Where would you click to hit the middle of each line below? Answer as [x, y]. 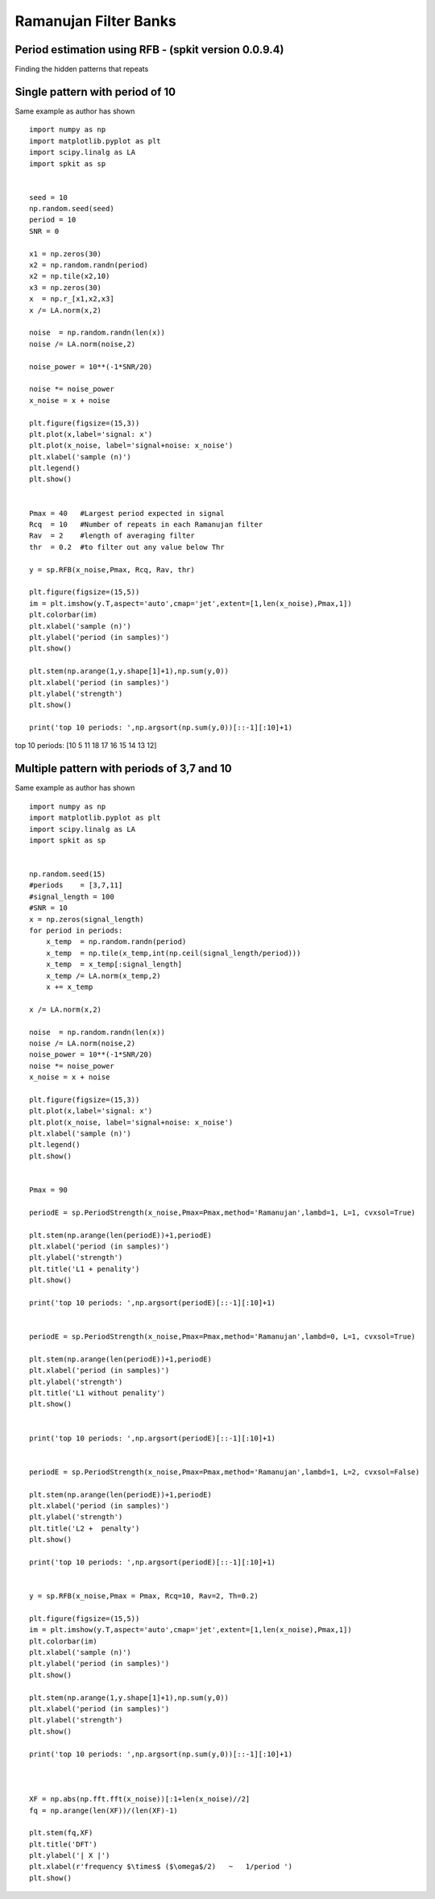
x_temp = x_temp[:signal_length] [114, 964]
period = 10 [53, 220]
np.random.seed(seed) [72, 209]
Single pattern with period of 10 [95, 91]
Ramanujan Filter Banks [95, 21]
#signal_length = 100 [72, 896]
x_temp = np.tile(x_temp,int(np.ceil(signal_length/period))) [173, 953]
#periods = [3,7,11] [76, 885]
